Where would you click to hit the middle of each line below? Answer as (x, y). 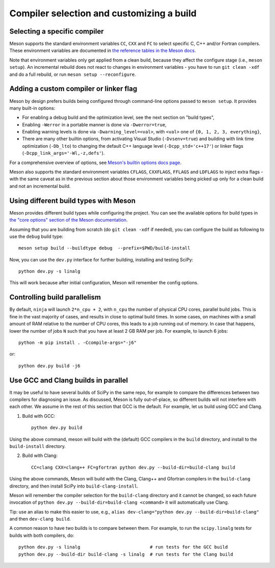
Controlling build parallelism (55, 297)
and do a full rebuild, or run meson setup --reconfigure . (73, 74)
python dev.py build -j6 (49, 366)
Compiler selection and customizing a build (103, 13)
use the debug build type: (36, 236)
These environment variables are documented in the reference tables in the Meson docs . (103, 50)
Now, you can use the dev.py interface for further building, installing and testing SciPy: (101, 259)
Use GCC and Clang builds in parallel (69, 380)
